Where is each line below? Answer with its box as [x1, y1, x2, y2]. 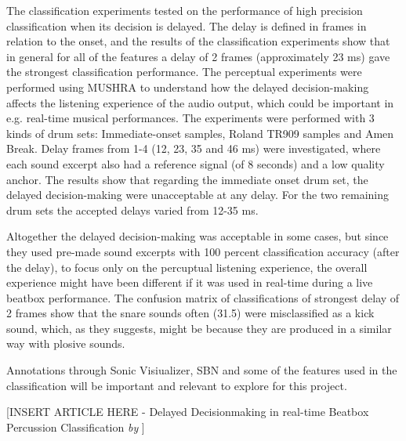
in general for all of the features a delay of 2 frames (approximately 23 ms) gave [6, 48, 390, 64]
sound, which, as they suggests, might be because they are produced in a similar [6, 320, 392, 336]
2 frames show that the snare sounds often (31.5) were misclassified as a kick [6, 305, 375, 321]
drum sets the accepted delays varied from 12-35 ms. [6, 201, 259, 218]
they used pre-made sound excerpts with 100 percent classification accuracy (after [6, 243, 400, 259]
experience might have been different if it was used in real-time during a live [6, 274, 373, 291]
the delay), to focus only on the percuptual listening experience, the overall [6, 258, 368, 275]
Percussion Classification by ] [6, 418, 145, 435]
